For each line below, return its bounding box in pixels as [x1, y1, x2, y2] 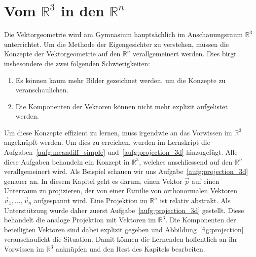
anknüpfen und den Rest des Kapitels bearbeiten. [56, 244, 205, 254]
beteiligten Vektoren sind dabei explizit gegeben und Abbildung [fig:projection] [4, 224, 244, 234]
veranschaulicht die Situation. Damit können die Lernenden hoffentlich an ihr [4, 234, 238, 244]
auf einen [191, 175, 219, 186]
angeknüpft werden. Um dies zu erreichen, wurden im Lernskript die [4, 137, 210, 147]
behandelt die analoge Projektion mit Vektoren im [4, 214, 156, 225]
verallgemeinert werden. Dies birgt [133, 48, 237, 59]
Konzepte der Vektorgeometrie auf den [4, 48, 121, 59]
